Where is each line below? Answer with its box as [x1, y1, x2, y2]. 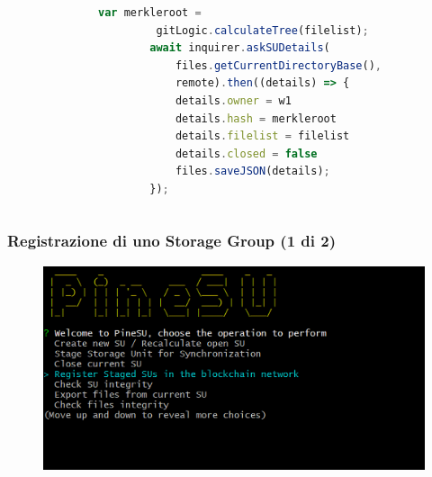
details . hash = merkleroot [175, 112, 337, 125]
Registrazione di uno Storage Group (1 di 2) [7, 229, 336, 252]
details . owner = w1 [175, 94, 292, 107]
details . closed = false [175, 147, 318, 160]
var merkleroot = [98, 6, 202, 19]
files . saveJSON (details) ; [175, 165, 330, 178]
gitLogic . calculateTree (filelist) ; [156, 23, 369, 37]
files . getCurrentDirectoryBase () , [175, 58, 382, 72]
